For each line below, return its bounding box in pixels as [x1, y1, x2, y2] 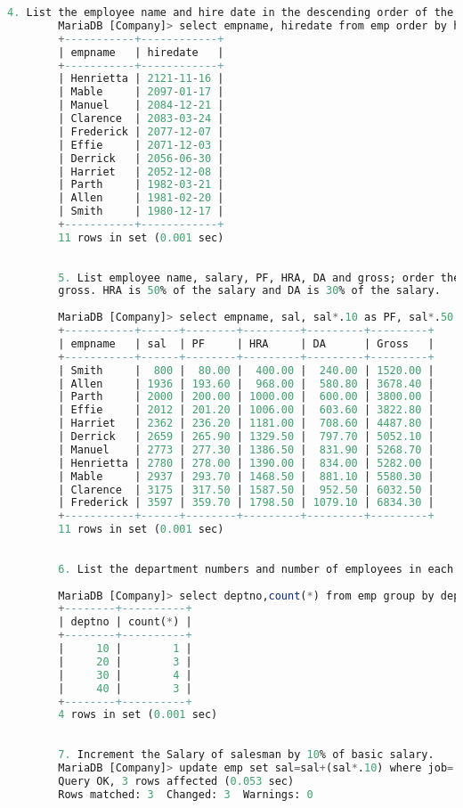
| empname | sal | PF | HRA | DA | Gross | [58, 337, 435, 350]
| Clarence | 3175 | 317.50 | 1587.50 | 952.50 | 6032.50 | [58, 483, 435, 496]
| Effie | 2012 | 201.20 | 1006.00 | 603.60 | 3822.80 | [58, 404, 435, 417]
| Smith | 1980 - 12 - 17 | [58, 205, 224, 218]
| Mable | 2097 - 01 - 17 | [58, 86, 224, 99]
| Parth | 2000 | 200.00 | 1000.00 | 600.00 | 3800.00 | [58, 390, 435, 404]
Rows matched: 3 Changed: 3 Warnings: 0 [58, 788, 313, 801]
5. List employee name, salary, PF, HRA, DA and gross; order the [58, 271, 460, 284]
